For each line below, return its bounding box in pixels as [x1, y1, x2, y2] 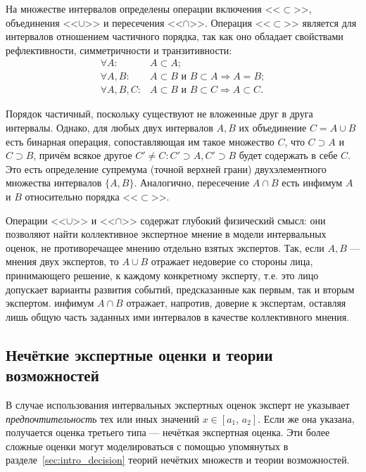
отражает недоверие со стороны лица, [151, 254, 313, 269]
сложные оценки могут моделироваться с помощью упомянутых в [6, 438, 289, 453]
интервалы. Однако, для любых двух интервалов [6, 120, 213, 135]
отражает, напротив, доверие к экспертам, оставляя [126, 295, 346, 310]
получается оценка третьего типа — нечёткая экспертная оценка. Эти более [6, 425, 330, 440]
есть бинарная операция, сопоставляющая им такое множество [6, 134, 274, 148]
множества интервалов [6, 175, 102, 190]
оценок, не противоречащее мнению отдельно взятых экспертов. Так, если [6, 240, 324, 255]
